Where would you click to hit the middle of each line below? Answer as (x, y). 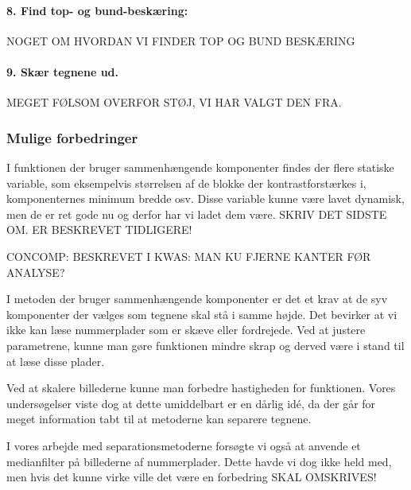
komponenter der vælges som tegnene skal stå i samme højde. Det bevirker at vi (202, 314)
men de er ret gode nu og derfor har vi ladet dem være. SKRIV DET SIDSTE (197, 214)
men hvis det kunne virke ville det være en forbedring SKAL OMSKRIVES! (192, 477)
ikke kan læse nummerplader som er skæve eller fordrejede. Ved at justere (186, 330)
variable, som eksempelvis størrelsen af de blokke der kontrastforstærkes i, (186, 183)
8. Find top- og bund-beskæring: (97, 10)
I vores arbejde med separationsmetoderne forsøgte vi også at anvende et (184, 445)
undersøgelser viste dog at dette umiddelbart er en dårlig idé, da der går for (191, 403)
